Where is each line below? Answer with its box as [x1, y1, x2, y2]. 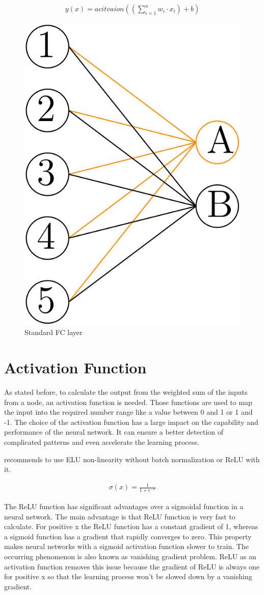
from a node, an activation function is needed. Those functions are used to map [4, 396, 252, 407]
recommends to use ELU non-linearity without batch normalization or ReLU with [4, 454, 260, 464]
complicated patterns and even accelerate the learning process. [4, 436, 199, 447]
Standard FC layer [24, 327, 83, 338]
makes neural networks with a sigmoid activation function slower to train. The [4, 541, 249, 552]
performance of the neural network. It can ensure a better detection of [4, 426, 224, 437]
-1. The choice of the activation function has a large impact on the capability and [4, 416, 258, 427]
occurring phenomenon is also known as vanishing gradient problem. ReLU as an [4, 551, 256, 562]
